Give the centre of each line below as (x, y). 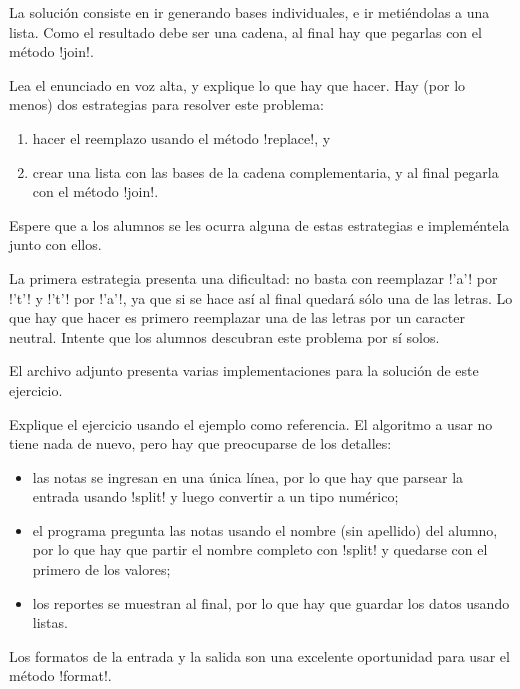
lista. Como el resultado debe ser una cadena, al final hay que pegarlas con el (245, 31)
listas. (50, 622)
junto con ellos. (55, 244)
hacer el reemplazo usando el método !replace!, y (181, 137)
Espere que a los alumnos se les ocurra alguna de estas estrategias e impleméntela (259, 224)
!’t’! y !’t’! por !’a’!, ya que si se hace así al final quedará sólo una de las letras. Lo (261, 297)
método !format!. (60, 675)
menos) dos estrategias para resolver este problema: (166, 104)
